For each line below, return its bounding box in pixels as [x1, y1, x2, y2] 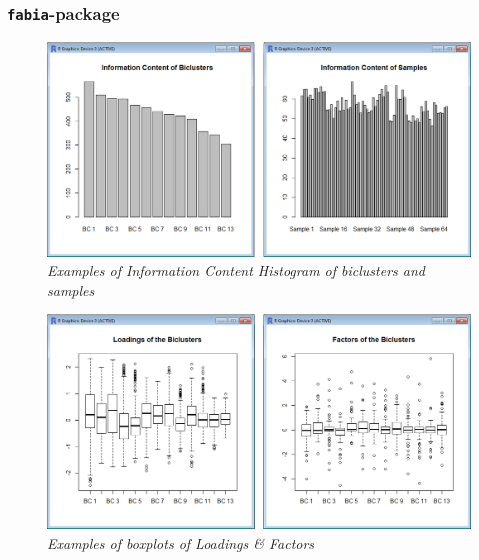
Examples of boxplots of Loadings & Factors [47, 532, 315, 553]
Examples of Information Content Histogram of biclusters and [47, 260, 425, 281]
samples [47, 279, 95, 300]
